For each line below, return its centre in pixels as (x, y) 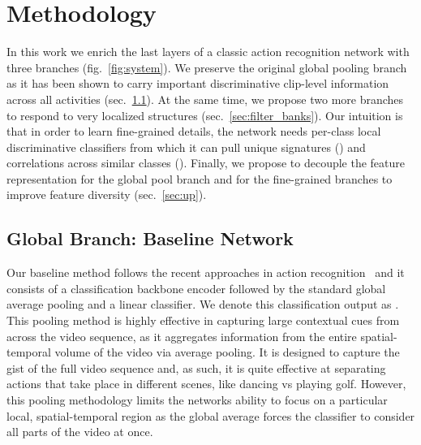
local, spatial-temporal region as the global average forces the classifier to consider (211, 415)
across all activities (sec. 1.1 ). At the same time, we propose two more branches (205, 99)
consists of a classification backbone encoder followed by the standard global (196, 288)
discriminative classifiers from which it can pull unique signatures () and (186, 147)
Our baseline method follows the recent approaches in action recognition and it (206, 272)
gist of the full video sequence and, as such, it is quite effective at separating (196, 367)
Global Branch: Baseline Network (150, 238)
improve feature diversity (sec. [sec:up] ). (107, 194)
